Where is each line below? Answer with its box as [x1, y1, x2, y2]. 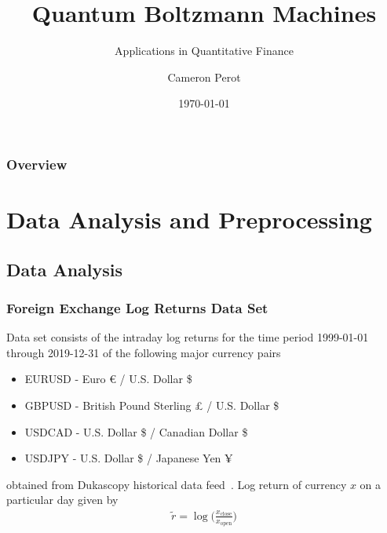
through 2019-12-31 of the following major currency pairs [6, 344, 281, 360]
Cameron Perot [167, 68, 241, 85]
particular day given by [6, 491, 119, 508]
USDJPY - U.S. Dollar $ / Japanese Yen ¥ [24, 450, 233, 466]
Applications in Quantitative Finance [115, 42, 294, 59]
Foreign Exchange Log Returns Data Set [6, 298, 268, 317]
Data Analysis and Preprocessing [6, 203, 372, 235]
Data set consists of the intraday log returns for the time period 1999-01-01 [6, 329, 369, 345]
